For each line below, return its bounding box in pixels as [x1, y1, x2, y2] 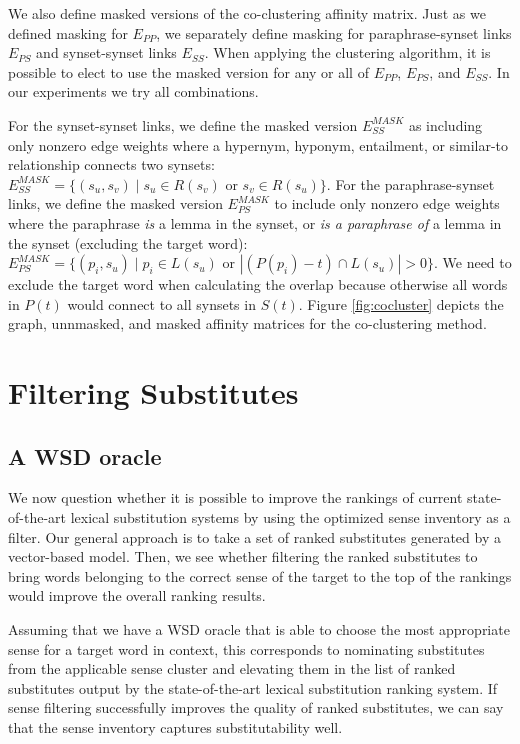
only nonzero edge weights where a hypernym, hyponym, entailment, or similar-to [8, 134, 509, 155]
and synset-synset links [36, 42, 177, 63]
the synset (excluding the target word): [8, 232, 248, 253]
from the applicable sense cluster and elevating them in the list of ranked [8, 658, 456, 679]
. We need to [433, 252, 512, 273]
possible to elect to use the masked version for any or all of [8, 61, 369, 82]
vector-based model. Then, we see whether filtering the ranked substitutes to [8, 546, 478, 567]
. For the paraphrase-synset [326, 173, 495, 194]
